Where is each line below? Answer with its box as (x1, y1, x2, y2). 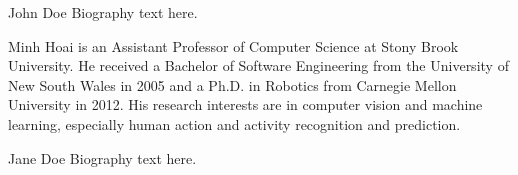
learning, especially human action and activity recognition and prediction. (8, 113, 461, 134)
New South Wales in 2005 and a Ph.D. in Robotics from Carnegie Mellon (8, 74, 457, 95)
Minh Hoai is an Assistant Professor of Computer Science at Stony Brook (8, 35, 459, 56)
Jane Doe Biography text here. (8, 147, 197, 168)
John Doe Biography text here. (8, 2, 198, 22)
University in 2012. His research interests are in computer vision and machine (8, 94, 483, 115)
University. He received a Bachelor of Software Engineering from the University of (8, 55, 509, 76)
